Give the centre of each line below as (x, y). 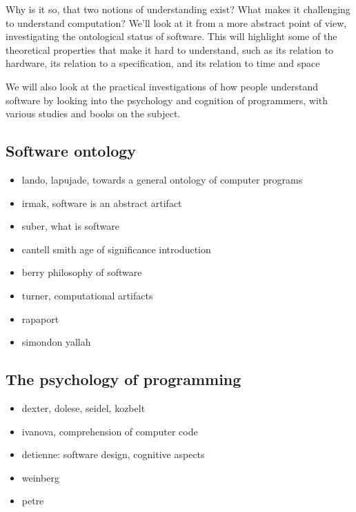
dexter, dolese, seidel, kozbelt (83, 407)
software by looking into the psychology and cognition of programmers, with (167, 100)
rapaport (40, 318)
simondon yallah (56, 342)
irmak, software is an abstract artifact (102, 203)
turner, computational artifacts (87, 295)
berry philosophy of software (82, 272)
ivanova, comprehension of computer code (110, 431)
